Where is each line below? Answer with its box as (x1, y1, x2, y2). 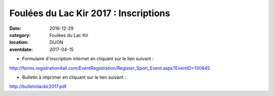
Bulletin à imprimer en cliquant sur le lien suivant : (22, 74, 126, 80)
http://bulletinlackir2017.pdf (9, 83, 67, 89)
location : (9, 39, 29, 45)
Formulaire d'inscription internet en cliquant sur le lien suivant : (22, 56, 154, 62)
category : (9, 32, 31, 38)
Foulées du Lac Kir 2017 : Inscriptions (9, 8, 170, 19)
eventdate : (9, 46, 33, 53)
